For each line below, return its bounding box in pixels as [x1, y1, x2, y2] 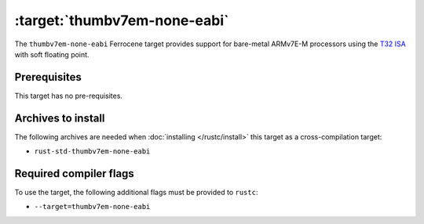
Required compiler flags [14, 167, 135, 180]
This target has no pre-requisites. [14, 91, 123, 100]
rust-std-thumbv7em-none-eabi [34, 147, 151, 156]
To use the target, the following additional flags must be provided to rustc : [14, 188, 258, 197]
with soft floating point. [14, 49, 90, 59]
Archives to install [14, 111, 105, 125]
